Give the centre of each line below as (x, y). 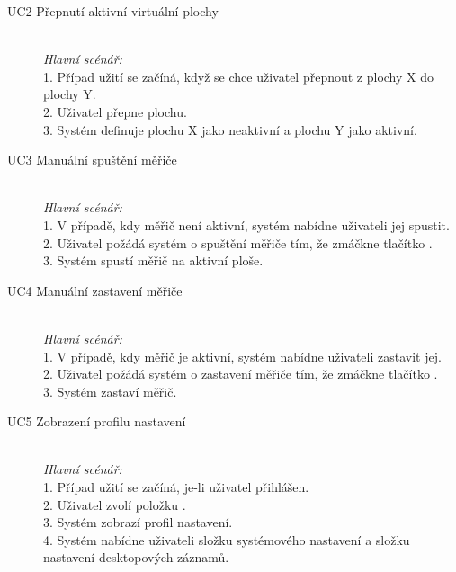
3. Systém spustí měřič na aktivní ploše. (153, 260)
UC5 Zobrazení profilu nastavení (97, 421)
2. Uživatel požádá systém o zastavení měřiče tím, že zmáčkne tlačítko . (241, 374)
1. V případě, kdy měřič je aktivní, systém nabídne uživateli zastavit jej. (242, 356)
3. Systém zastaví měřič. (110, 391)
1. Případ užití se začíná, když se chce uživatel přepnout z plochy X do (239, 76)
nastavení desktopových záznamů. (136, 557)
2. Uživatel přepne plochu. (115, 111)
